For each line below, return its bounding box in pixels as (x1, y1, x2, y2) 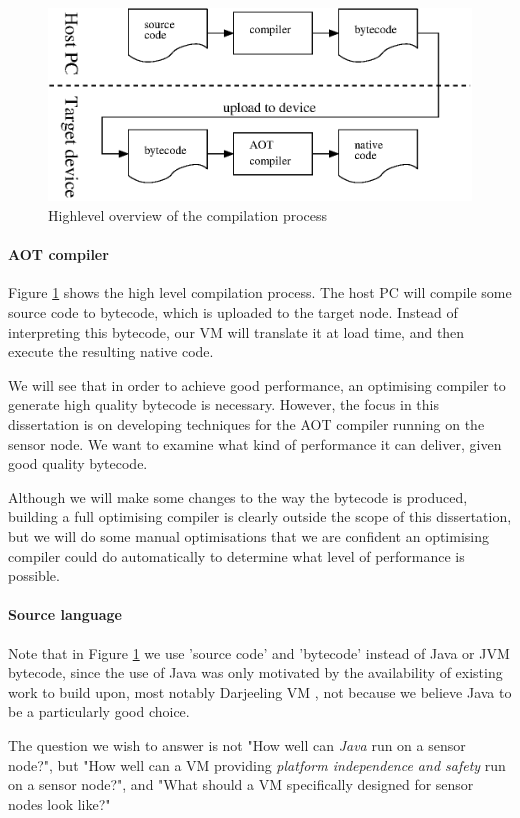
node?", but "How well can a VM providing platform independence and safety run (8, 754, 506, 775)
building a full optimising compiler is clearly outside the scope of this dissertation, (8, 506, 512, 527)
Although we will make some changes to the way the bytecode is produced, (8, 486, 468, 507)
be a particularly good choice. (8, 701, 190, 722)
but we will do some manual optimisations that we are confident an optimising (8, 526, 489, 546)
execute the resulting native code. (8, 341, 214, 362)
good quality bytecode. (8, 453, 148, 474)
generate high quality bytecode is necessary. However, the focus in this (8, 394, 439, 415)
